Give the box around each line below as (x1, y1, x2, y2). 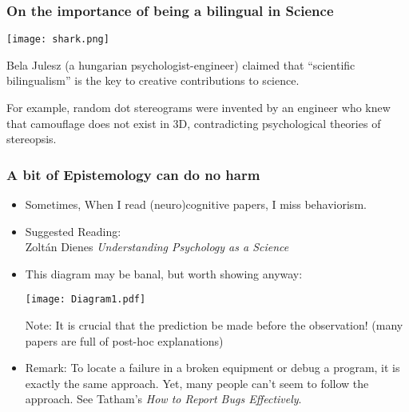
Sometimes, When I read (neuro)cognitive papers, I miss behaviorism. (25, 196, 367, 213)
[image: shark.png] (6, 34, 109, 46)
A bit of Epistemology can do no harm (6, 164, 260, 184)
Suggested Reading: (25, 222, 121, 239)
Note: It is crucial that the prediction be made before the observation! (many (25, 317, 403, 334)
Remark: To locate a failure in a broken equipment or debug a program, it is (25, 359, 400, 376)
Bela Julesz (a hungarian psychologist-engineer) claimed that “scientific (6, 56, 355, 73)
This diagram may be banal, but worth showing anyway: (25, 265, 303, 282)
